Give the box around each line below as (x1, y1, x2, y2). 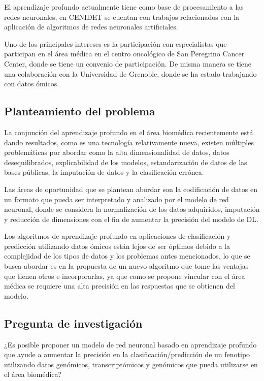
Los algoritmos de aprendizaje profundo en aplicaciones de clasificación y (4, 231, 231, 241)
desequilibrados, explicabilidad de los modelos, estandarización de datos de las (4, 156, 247, 167)
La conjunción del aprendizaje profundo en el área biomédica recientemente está (4, 126, 253, 137)
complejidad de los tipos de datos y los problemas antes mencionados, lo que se (4, 250, 250, 261)
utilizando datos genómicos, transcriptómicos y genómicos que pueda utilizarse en (4, 359, 258, 369)
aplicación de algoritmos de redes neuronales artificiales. (4, 21, 178, 32)
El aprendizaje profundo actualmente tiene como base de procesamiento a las (4, 2, 244, 12)
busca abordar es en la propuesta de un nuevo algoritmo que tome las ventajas (4, 261, 249, 271)
